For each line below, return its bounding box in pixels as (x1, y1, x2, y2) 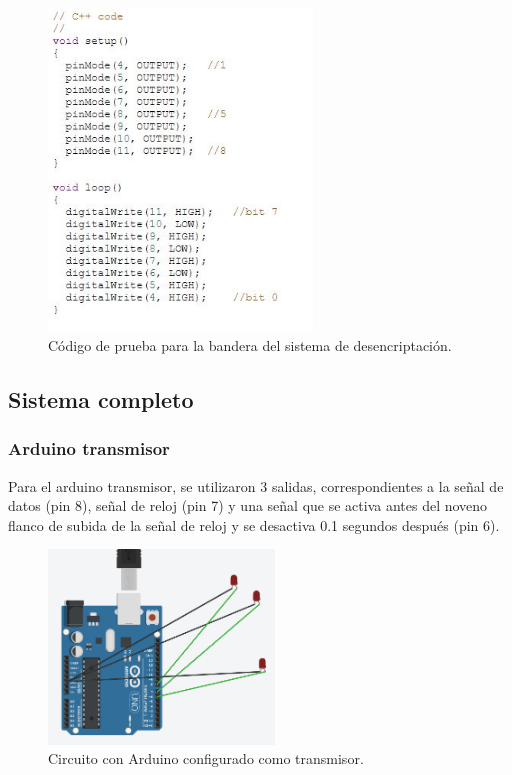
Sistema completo (8, 384, 194, 415)
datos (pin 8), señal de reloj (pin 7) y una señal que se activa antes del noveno (8, 495, 488, 516)
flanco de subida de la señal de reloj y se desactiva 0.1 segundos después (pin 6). (8, 514, 500, 535)
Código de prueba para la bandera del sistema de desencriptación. (48, 335, 452, 356)
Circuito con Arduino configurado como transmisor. (48, 748, 364, 769)
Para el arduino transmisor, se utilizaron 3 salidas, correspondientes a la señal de (8, 475, 504, 496)
